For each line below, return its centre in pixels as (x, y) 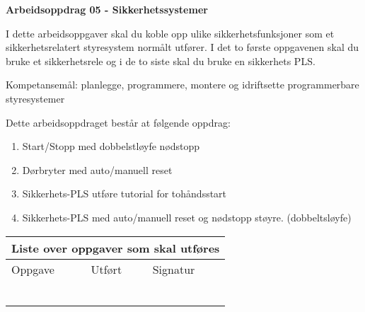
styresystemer (35, 98)
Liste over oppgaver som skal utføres (116, 248)
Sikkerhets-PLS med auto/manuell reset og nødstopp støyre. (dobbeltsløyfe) (187, 217)
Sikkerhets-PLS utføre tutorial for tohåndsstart (124, 193)
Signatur (174, 269)
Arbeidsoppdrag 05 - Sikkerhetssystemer (107, 9)
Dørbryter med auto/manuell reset (97, 169)
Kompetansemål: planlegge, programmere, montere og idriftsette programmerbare (182, 85)
